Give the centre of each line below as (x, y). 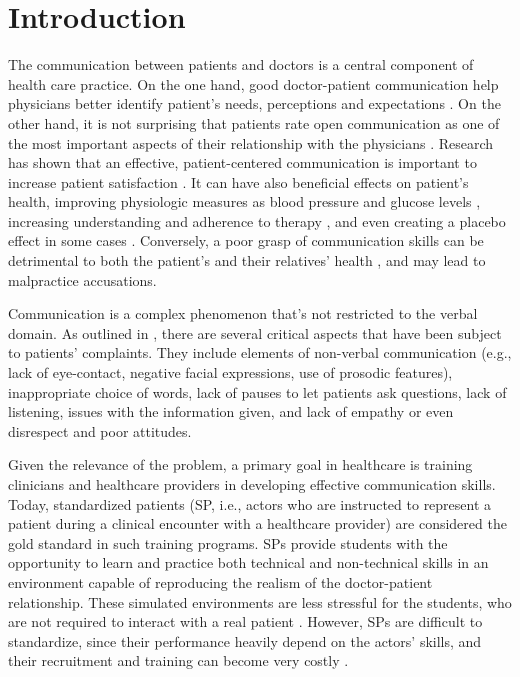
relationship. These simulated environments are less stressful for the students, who (260, 601)
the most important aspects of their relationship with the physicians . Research (251, 142)
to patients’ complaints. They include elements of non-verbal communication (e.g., (260, 352)
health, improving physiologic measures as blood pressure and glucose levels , (244, 201)
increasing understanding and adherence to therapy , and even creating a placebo (257, 220)
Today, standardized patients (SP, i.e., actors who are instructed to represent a (250, 503)
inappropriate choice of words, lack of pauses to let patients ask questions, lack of (257, 391)
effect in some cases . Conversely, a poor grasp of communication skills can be (246, 240)
